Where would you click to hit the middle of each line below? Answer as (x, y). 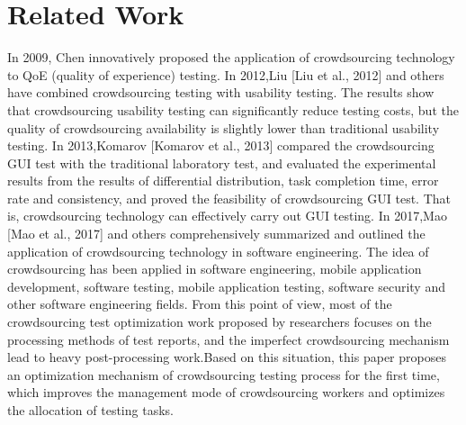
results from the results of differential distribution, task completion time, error (223, 181)
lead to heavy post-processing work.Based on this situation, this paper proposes (227, 357)
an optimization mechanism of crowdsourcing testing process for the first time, (224, 374)
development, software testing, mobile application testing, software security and (226, 286)
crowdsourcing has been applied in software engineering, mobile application (215, 269)
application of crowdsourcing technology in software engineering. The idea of (218, 251)
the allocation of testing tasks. (90, 410)
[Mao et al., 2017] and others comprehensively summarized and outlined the (216, 234)
